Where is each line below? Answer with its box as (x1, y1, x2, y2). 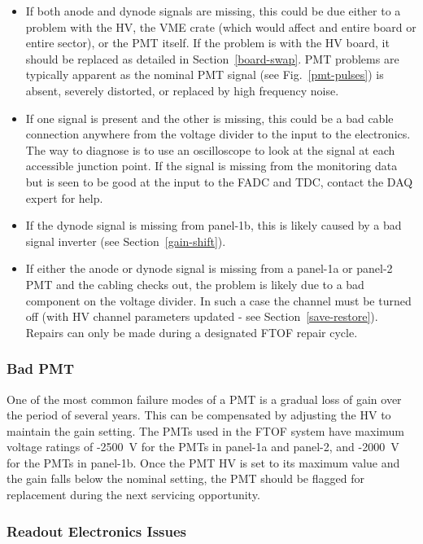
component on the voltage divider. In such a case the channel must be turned (25, 292, 412, 309)
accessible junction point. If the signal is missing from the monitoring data (25, 157, 398, 174)
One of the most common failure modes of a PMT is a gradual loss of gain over (7, 390, 402, 407)
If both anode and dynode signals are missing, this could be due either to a (25, 2, 401, 19)
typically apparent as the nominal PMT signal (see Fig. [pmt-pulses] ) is (25, 66, 384, 83)
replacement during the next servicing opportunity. (7, 486, 260, 503)
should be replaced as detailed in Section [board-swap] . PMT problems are (25, 50, 399, 67)
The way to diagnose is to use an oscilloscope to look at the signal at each (25, 141, 395, 158)
